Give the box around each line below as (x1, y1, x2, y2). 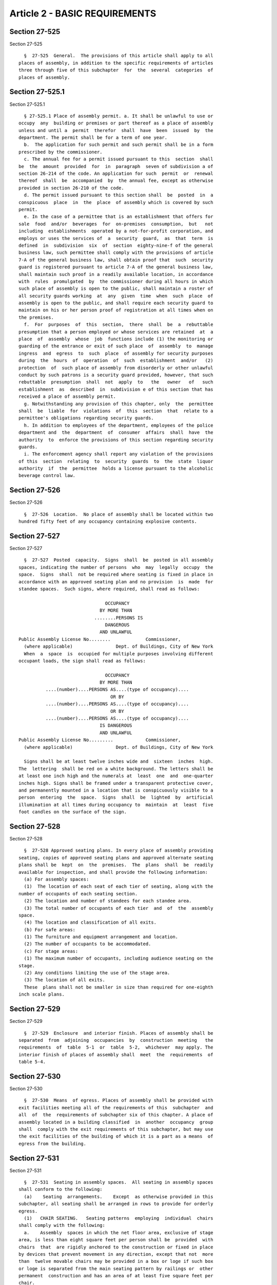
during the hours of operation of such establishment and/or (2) (18, 358, 213, 363)
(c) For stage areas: (24, 948, 78, 954)
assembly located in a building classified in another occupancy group (18, 1119, 213, 1125)
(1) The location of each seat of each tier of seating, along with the (24, 884, 213, 889)
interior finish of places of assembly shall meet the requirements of (18, 1052, 213, 1057)
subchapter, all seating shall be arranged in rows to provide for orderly (18, 1201, 213, 1207)
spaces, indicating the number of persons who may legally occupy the (18, 564, 213, 570)
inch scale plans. (18, 992, 65, 997)
